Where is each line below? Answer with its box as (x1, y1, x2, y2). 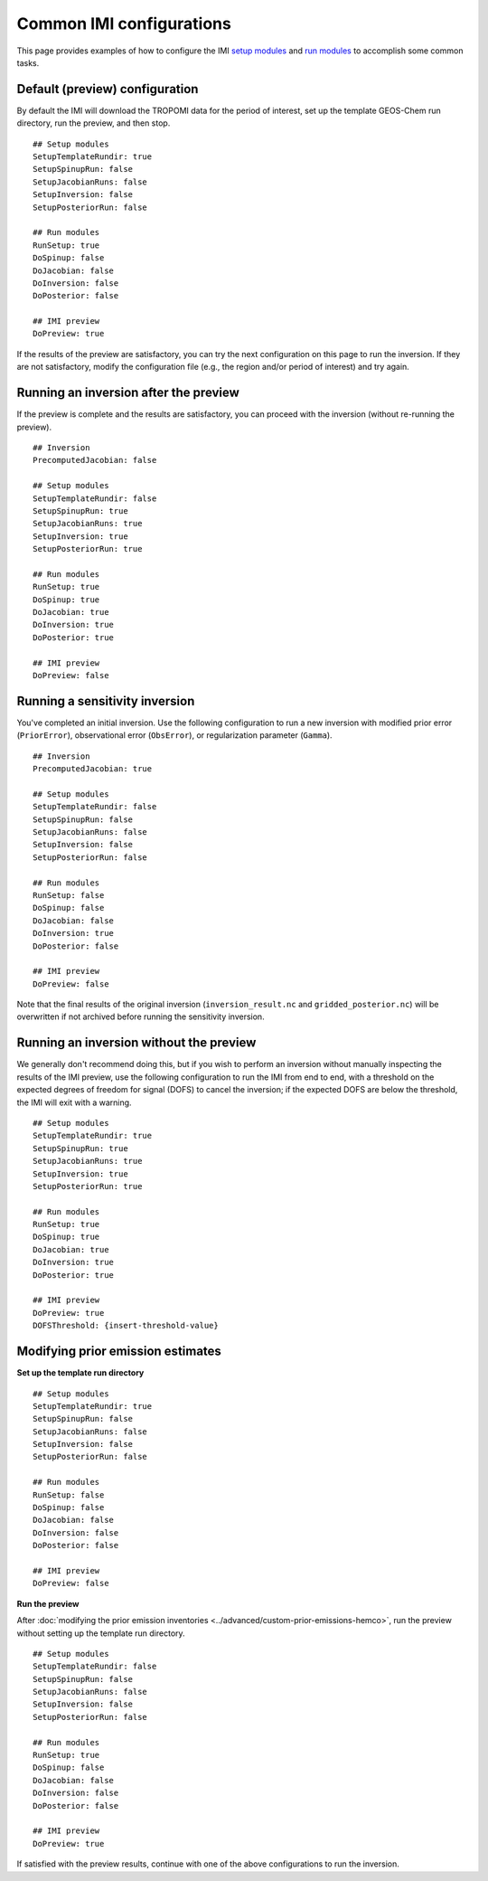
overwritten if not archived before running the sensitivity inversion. (16, 1011, 266, 1022)
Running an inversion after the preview (16, 385, 239, 401)
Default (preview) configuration (16, 81, 199, 97)
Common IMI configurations (16, 14, 232, 33)
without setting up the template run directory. (16, 1628, 185, 1639)
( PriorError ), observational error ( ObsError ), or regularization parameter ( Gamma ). (16, 730, 333, 741)
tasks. (16, 57, 40, 68)
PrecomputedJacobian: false (33, 455, 157, 466)
